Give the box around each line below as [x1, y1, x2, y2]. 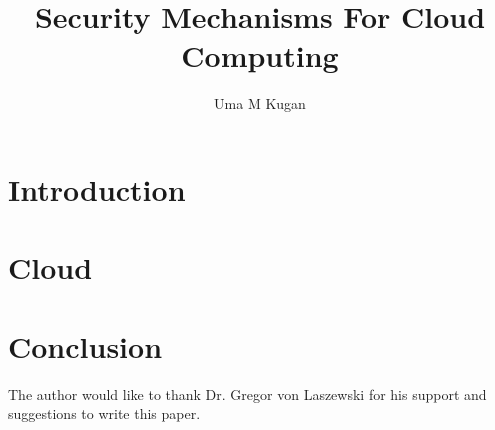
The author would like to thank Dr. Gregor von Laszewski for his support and [8, 383, 487, 404]
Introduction [8, 168, 186, 209]
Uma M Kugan [214, 93, 306, 114]
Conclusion [8, 325, 163, 366]
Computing [181, 35, 339, 76]
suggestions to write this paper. [8, 403, 201, 424]
